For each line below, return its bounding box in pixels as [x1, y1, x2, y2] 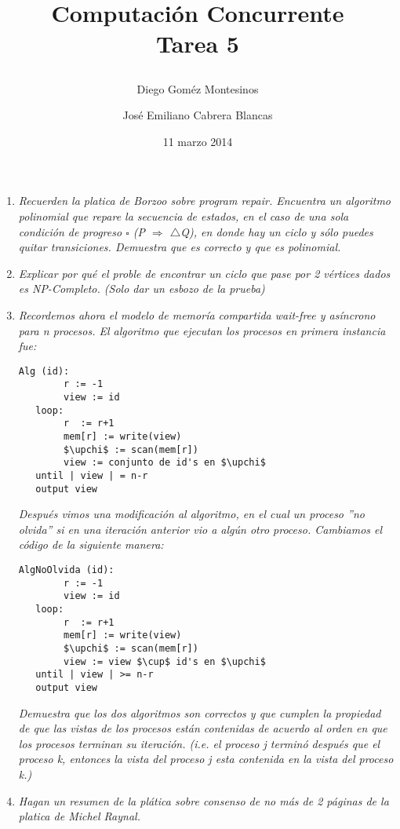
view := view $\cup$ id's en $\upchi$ [64, 656, 266, 667]
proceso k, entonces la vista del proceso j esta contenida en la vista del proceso [18, 750, 394, 767]
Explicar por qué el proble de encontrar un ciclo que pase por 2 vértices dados [18, 265, 391, 281]
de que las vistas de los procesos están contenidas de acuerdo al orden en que [18, 720, 387, 736]
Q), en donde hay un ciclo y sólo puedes [180, 223, 373, 239]
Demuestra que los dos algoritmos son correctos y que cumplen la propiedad [18, 704, 381, 721]
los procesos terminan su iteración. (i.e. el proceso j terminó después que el [18, 735, 380, 751]
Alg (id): [18, 365, 70, 377]
